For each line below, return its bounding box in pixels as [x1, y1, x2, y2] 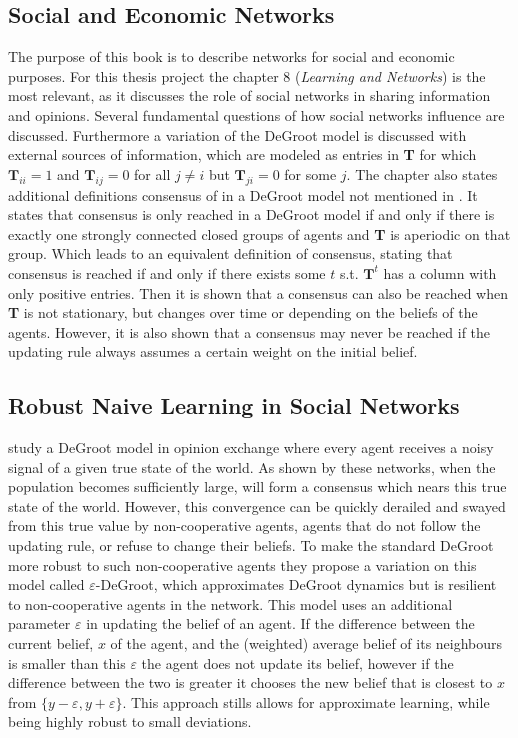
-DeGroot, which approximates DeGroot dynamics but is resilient [95, 574, 497, 595]
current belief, [8, 633, 94, 654]
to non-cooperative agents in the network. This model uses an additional [8, 593, 453, 614]
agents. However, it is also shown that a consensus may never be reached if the [8, 321, 491, 342]
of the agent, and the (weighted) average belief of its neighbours [110, 633, 503, 654]
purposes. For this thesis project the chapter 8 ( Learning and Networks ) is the [8, 65, 486, 86]
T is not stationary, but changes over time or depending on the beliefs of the [8, 302, 478, 323]
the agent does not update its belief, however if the [141, 652, 454, 673]
